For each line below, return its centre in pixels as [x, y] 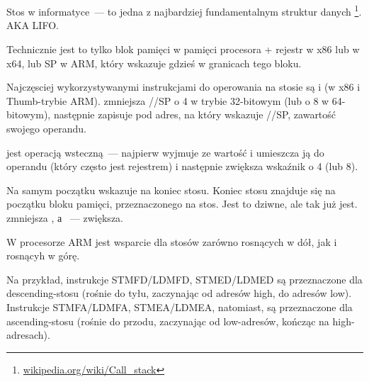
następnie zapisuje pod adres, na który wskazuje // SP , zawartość [195, 114]
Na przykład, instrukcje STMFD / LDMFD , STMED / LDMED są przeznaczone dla [184, 279]
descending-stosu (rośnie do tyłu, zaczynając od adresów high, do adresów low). [179, 293]
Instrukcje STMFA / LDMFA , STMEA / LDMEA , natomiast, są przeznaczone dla [180, 307]
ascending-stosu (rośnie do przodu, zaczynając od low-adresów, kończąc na [168, 321]
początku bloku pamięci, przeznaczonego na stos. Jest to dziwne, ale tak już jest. [182, 204]
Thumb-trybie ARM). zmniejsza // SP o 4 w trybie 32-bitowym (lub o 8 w [168, 100]
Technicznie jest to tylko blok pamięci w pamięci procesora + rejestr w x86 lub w [183, 49]
